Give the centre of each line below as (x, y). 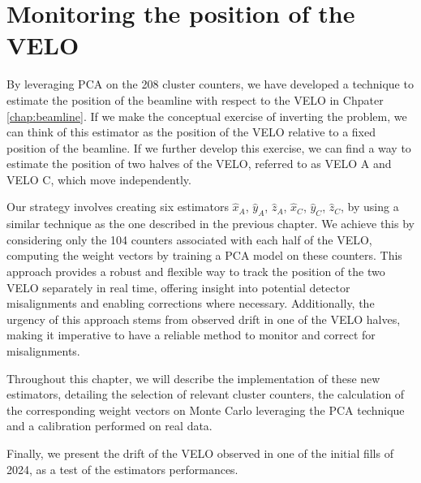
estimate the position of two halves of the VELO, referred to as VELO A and (199, 164)
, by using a (370, 207)
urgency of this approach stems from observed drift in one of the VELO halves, (204, 319)
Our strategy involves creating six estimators (118, 207)
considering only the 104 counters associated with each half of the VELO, (189, 239)
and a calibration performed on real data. (110, 426)
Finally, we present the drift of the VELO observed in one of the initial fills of (200, 453)
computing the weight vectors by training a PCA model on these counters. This (204, 255)
